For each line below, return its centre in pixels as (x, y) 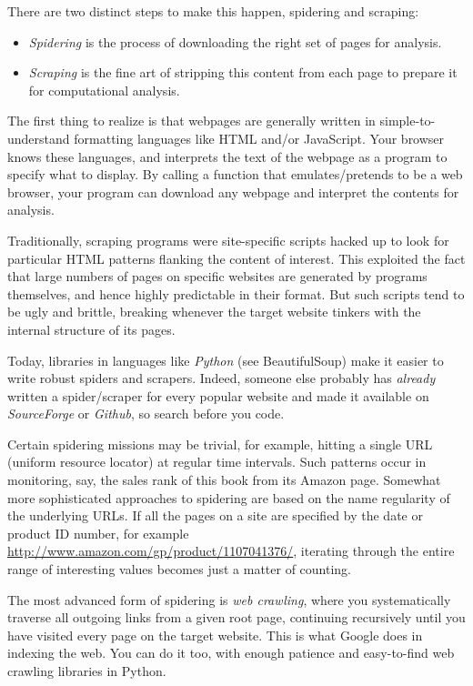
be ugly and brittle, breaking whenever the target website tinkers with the (214, 312)
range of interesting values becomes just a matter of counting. (180, 569)
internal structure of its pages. (91, 329)
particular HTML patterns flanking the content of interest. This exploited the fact (236, 258)
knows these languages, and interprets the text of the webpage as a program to (227, 156)
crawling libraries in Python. (87, 671)
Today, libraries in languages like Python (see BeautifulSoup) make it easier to (226, 360)
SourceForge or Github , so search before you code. (146, 414)
